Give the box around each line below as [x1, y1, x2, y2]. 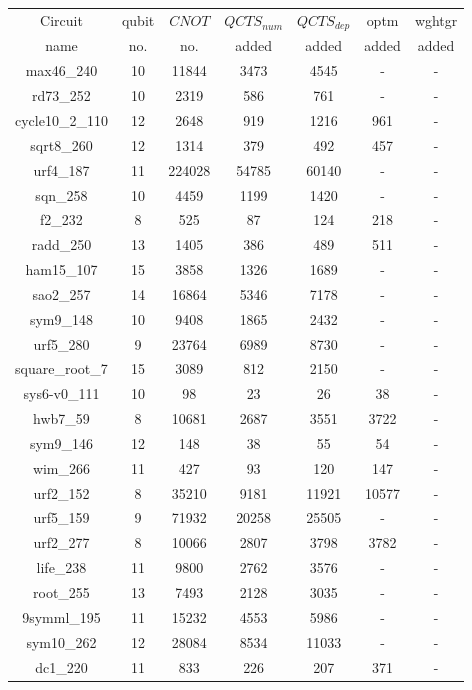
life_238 [36, 557, 87, 578]
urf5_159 [33, 507, 90, 528]
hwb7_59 [33, 408, 90, 429]
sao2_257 [32, 283, 91, 304]
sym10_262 [26, 631, 97, 652]
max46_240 [25, 60, 98, 81]
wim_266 [32, 457, 91, 478]
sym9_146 [29, 432, 93, 453]
